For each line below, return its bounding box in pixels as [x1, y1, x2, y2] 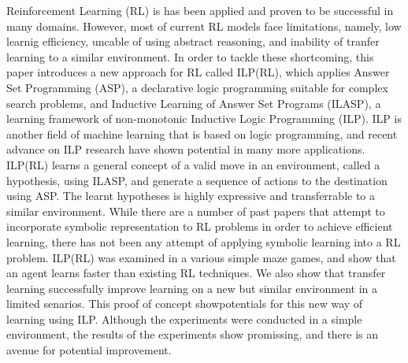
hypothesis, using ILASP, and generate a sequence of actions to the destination [6, 172, 388, 188]
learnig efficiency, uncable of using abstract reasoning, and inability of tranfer [6, 33, 380, 50]
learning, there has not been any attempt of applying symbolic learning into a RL [6, 233, 401, 250]
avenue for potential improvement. [6, 342, 172, 358]
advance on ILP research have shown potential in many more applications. [6, 141, 365, 157]
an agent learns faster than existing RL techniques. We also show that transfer [6, 265, 386, 281]
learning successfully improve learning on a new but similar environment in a [6, 280, 378, 296]
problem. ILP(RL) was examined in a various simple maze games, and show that [6, 249, 396, 265]
